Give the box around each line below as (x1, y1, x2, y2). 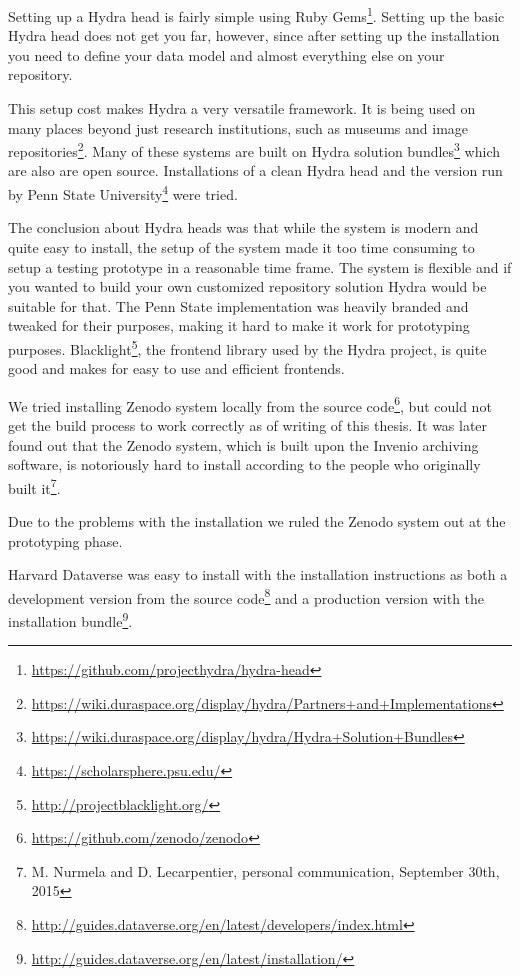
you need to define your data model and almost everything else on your (8, 44, 445, 65)
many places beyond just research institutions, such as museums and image (8, 117, 469, 138)
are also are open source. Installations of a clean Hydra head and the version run (8, 160, 503, 181)
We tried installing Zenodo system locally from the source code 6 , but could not (8, 392, 492, 416)
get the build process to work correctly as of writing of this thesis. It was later (8, 414, 488, 435)
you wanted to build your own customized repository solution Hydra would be (8, 276, 487, 297)
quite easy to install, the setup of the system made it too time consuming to (8, 236, 475, 257)
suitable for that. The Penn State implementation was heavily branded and (8, 295, 469, 316)
